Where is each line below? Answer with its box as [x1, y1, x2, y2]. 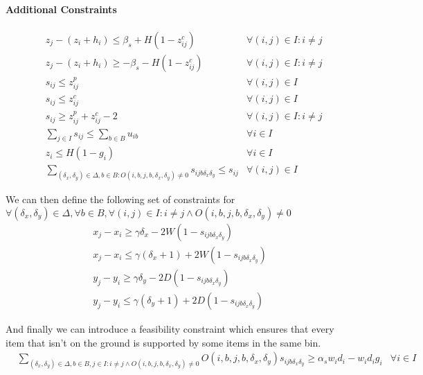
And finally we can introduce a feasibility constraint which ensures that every [6, 322, 334, 336]
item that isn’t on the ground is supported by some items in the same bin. [6, 335, 321, 349]
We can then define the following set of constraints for [6, 192, 235, 207]
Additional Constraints [6, 1, 117, 16]
